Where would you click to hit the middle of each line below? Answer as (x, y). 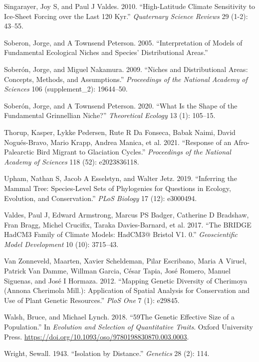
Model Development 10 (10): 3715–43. (61, 244)
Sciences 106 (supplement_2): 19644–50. (66, 89)
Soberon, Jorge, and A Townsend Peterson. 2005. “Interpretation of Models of (123, 42)
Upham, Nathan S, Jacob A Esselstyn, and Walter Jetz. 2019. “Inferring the (121, 178)
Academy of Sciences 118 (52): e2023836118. (72, 161)
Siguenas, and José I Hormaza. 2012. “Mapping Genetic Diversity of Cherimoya (126, 280)
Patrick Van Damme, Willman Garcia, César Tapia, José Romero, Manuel (117, 271)
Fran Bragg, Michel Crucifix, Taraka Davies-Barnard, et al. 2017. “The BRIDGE (128, 224)
